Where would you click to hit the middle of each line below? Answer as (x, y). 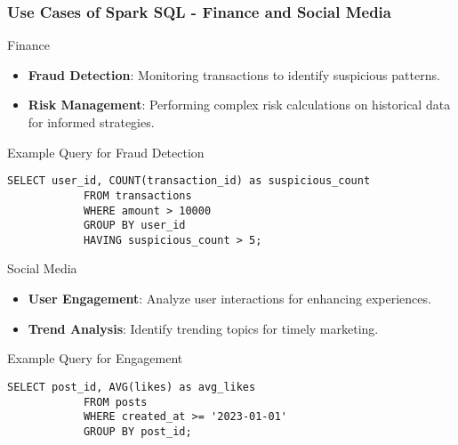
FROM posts (115, 402)
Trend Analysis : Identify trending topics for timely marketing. (203, 328)
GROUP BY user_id (134, 226)
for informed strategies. (91, 122)
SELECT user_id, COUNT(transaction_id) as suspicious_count (189, 181)
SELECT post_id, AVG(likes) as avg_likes (132, 387)
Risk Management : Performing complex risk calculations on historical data (239, 105)
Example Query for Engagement (95, 358)
